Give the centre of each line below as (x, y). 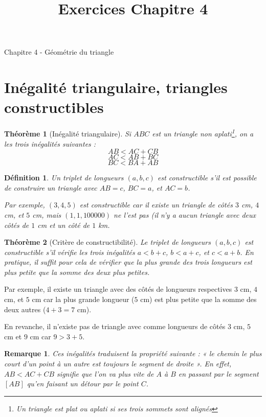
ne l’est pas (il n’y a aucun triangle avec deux (185, 214)
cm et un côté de (64, 225)
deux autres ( (25, 309)
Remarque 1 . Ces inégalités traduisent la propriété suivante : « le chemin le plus (133, 353)
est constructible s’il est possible (207, 178)
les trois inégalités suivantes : (50, 143)
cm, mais (47, 214)
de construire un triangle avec (51, 187)
